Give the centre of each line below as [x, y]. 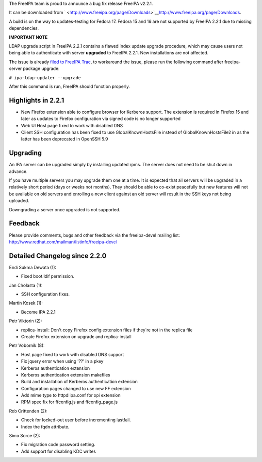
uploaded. [19, 201]
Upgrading [25, 153]
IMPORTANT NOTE [28, 37]
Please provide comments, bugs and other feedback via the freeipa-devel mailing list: [95, 235]
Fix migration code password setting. [58, 445]
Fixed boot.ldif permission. [48, 276]
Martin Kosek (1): [26, 303]
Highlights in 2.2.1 [37, 100]
